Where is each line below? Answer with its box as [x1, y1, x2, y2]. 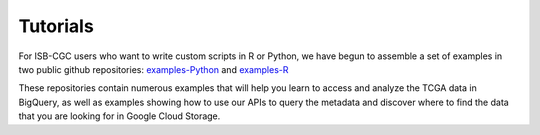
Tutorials [18, 15, 94, 37]
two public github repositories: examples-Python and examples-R [18, 63, 289, 75]
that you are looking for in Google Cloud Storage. [18, 110, 221, 122]
